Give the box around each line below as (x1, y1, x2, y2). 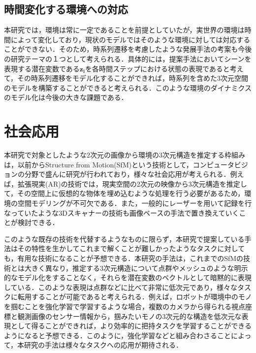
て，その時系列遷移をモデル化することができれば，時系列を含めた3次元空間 (4, 73, 249, 83)
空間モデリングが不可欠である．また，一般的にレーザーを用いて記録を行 (17, 198, 252, 208)
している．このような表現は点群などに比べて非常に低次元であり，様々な (4, 282, 237, 292)
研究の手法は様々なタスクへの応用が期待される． (24, 340, 183, 350)
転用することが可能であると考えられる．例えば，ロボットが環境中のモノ (17, 291, 252, 302)
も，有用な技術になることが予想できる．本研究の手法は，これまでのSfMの (4, 253, 244, 263)
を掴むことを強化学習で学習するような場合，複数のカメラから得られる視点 (4, 301, 245, 311)
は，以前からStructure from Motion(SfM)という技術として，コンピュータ (4, 159, 234, 169)
